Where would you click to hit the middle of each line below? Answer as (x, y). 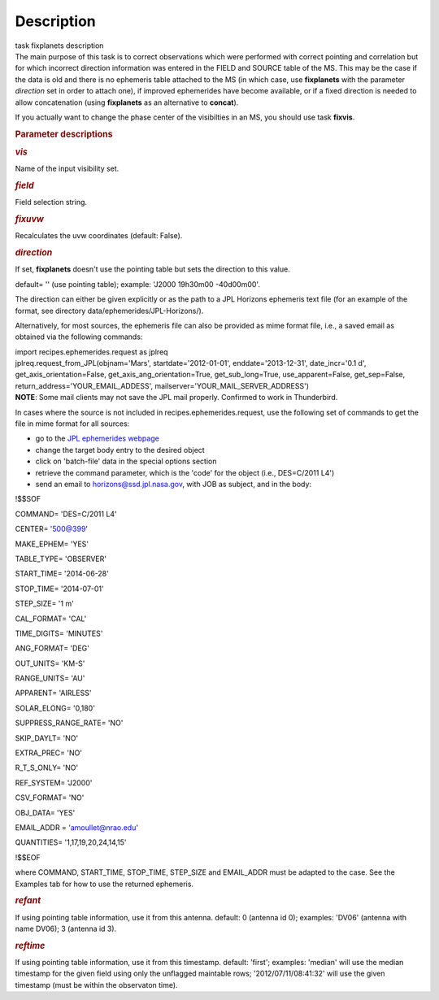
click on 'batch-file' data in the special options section (126, 461)
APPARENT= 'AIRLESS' (53, 693)
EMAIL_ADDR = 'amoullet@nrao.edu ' (76, 827)
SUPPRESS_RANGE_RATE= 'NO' (69, 723)
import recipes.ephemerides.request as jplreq (91, 352)
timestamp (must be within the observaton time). (96, 985)
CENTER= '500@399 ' (52, 529)
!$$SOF (28, 499)
